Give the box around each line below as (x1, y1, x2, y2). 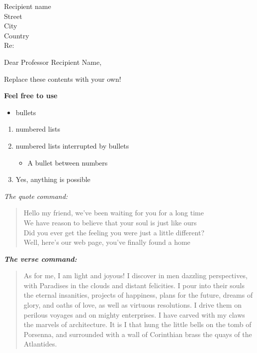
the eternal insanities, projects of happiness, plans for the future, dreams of (23, 290, 253, 300)
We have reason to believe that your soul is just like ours (23, 217, 197, 227)
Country (4, 30, 29, 40)
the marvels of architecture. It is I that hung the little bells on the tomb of (23, 319, 252, 330)
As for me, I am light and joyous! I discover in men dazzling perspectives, (23, 270, 248, 281)
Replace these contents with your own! (4, 73, 121, 84)
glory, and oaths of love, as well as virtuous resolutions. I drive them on (23, 300, 242, 310)
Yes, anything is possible (15, 174, 90, 184)
